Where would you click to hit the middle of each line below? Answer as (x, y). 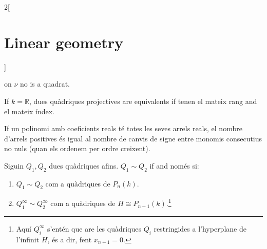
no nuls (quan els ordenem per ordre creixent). (77, 148)
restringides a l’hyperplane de (200, 228)
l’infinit (28, 239)
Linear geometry (64, 42)
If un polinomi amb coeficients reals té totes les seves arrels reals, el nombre (123, 128)
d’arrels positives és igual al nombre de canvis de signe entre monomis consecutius (133, 138)
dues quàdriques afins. (84, 165)
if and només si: (174, 165)
